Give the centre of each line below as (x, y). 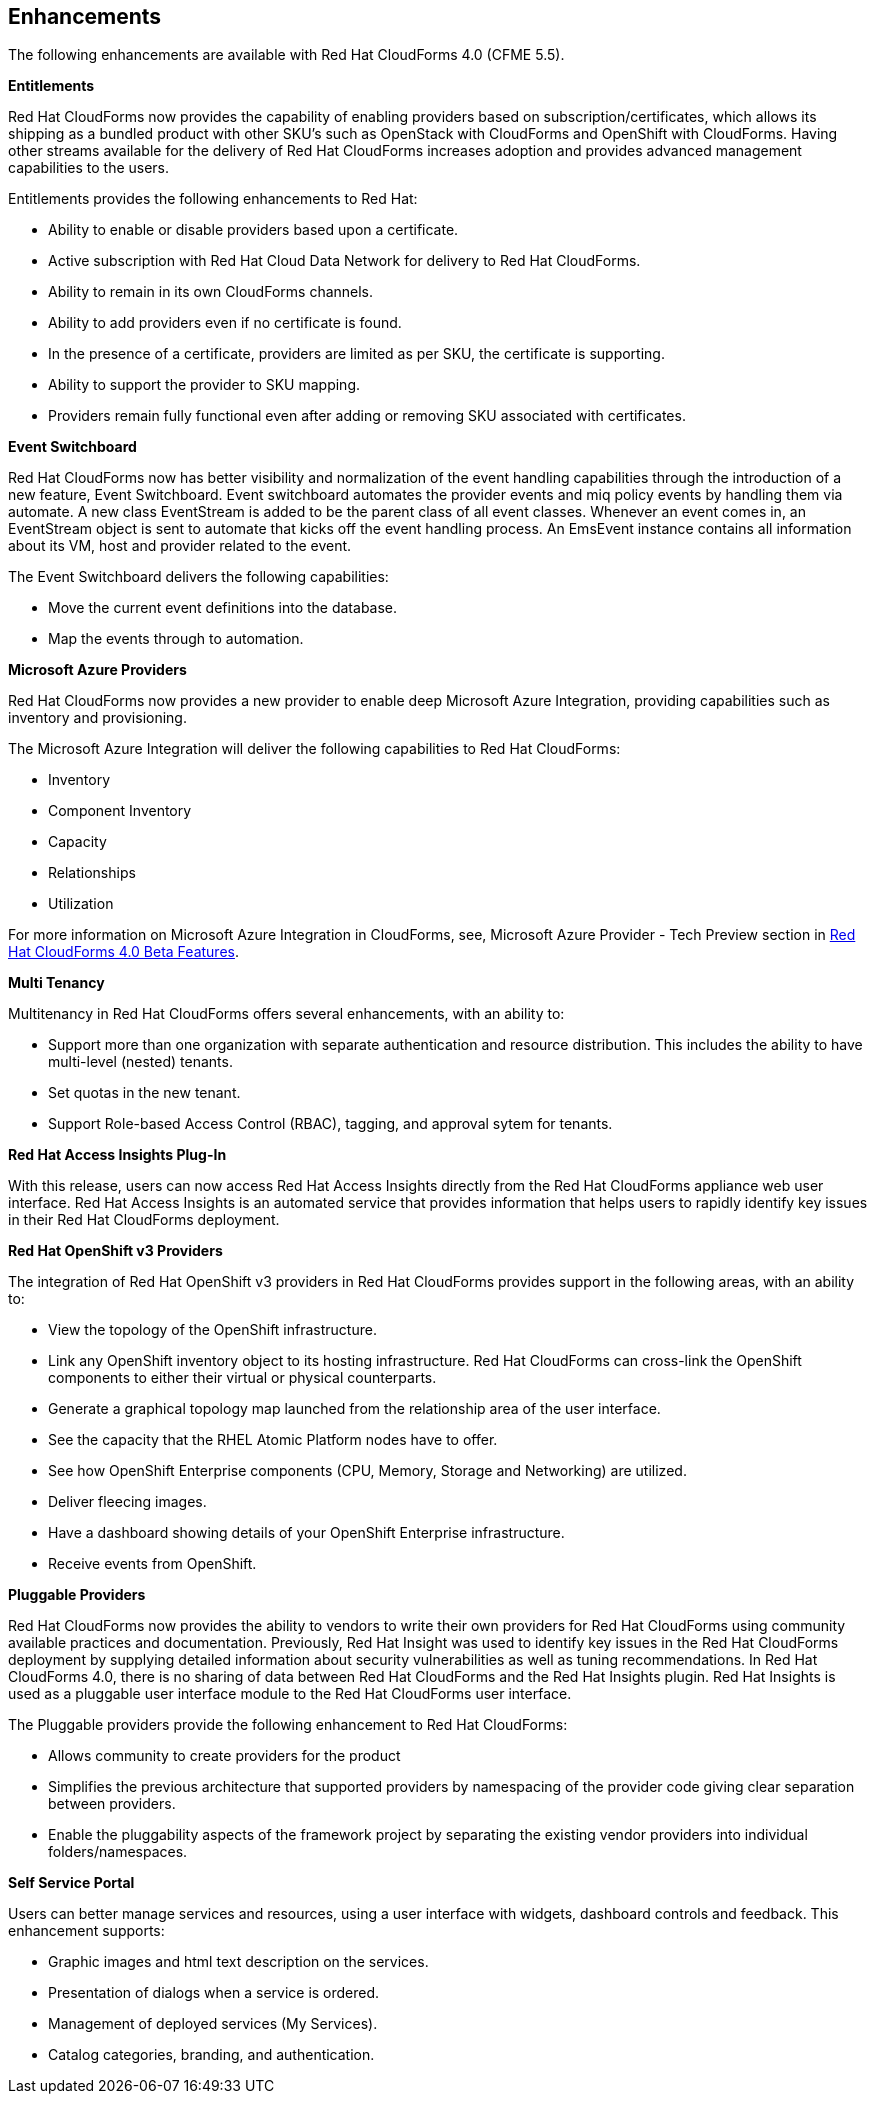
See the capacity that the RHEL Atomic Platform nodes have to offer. (273, 1440)
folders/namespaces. (118, 1852)
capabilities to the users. (89, 168)
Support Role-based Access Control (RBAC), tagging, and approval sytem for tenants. (330, 1124)
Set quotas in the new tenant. (144, 1093)
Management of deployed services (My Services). (213, 2024)
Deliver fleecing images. (127, 1502)
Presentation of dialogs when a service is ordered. (214, 1993)
